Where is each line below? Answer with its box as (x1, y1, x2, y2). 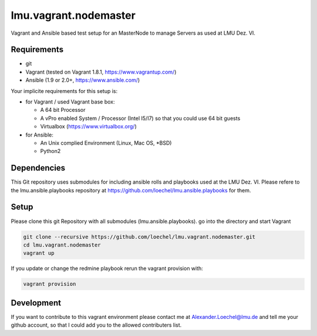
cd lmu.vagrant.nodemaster (23, 241, 101, 248)
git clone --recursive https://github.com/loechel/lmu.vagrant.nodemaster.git (23, 233, 255, 240)
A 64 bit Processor (40, 107, 86, 114)
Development (11, 298, 62, 308)
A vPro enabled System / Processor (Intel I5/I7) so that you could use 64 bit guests (40, 115, 241, 122)
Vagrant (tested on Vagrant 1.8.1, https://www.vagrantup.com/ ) (25, 68, 177, 75)
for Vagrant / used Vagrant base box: (25, 98, 115, 105)
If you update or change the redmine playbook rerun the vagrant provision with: (11, 265, 204, 272)
